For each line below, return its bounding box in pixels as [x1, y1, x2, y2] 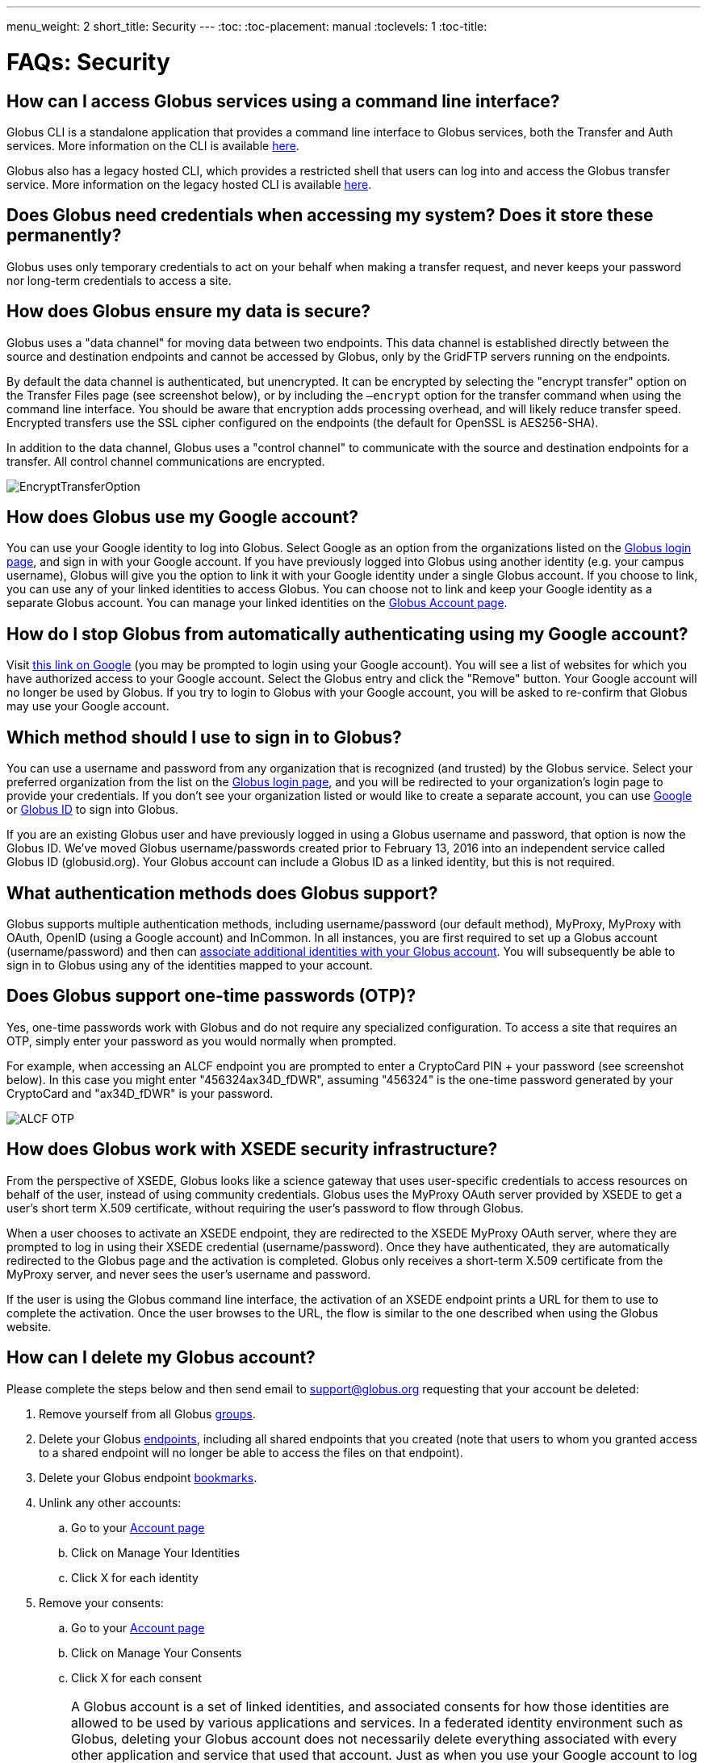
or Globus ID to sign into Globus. [6, 802, 179, 817]
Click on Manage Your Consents [71, 1645, 242, 1660]
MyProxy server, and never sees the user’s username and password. [6, 1267, 371, 1281]
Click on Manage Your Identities [71, 1545, 241, 1560]
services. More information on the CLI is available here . [6, 138, 299, 153]
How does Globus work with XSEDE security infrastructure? [6, 1139, 498, 1160]
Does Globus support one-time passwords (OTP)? [6, 986, 416, 1007]
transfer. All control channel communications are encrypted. [6, 454, 325, 468]
